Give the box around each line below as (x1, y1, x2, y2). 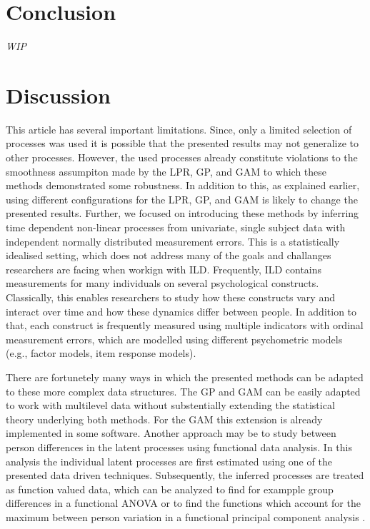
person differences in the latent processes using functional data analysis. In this (6, 439, 352, 454)
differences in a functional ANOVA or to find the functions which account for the (6, 495, 361, 510)
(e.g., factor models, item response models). (6, 346, 196, 361)
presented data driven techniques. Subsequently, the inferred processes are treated (6, 468, 364, 483)
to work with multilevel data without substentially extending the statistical (6, 398, 335, 413)
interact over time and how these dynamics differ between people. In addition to (6, 303, 357, 318)
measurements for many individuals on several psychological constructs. (6, 276, 319, 291)
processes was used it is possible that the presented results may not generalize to (6, 136, 359, 151)
